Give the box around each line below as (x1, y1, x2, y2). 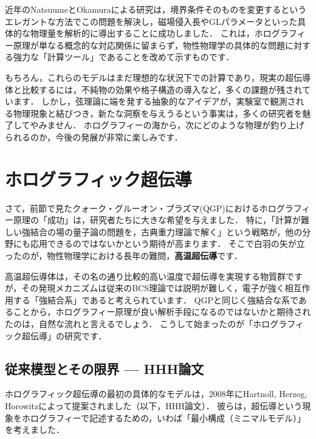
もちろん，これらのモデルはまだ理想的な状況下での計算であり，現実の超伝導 (5, 71, 311, 83)
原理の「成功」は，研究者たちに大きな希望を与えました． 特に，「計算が (13, 213, 301, 226)
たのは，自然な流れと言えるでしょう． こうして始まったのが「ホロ (5, 317, 270, 330)
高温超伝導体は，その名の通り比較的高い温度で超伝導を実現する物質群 (5, 269, 286, 282)
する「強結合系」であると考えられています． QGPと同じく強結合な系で (13, 293, 298, 306)
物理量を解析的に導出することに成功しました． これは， (30, 27, 255, 40)
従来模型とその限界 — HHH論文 (5, 359, 204, 378)
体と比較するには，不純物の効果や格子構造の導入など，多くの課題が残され (5, 83, 302, 95)
